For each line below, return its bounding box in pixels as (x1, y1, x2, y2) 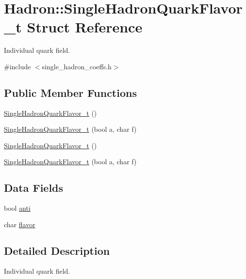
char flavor (4, 219, 35, 229)
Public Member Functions (4, 85, 137, 100)
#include (4, 61, 31, 71)
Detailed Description (4, 243, 110, 258)
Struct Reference (27, 17, 143, 37)
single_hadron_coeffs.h (42, 61, 112, 71)
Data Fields (4, 180, 64, 195)
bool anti (4, 203, 31, 213)
